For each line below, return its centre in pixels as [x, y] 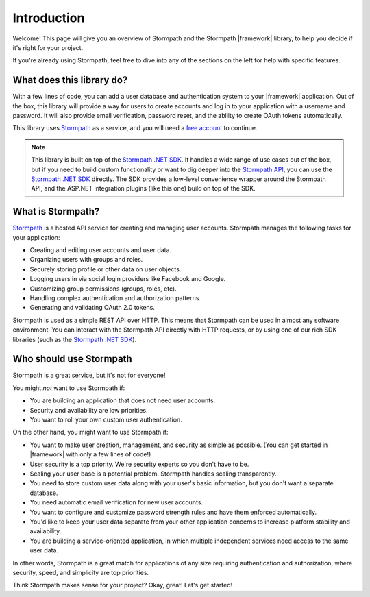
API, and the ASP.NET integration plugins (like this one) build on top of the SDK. [144, 188]
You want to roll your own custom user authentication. [106, 420]
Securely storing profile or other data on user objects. [106, 269]
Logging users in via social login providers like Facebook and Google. [128, 279]
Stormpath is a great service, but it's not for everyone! [89, 375]
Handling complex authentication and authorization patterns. [115, 298]
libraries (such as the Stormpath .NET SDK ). [75, 339]
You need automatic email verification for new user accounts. [116, 502]
